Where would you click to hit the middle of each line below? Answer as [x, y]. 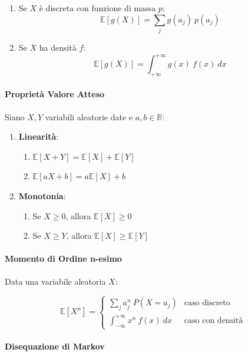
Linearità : [39, 136]
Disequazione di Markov [55, 346]
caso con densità [214, 320]
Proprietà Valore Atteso [55, 94]
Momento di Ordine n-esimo [63, 258]
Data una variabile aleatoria [55, 281]
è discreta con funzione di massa [97, 8]
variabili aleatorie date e [89, 116]
